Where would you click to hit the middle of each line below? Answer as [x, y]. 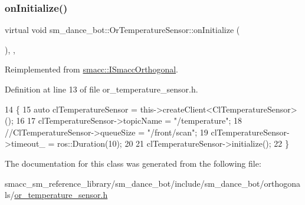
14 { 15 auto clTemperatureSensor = [71, 109]
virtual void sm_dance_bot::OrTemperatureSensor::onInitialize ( [122, 30]
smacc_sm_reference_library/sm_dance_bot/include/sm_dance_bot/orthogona [153, 183]
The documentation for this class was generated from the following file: [133, 163]
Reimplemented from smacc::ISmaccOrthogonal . [91, 69]
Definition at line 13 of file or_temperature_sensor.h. [101, 89]
